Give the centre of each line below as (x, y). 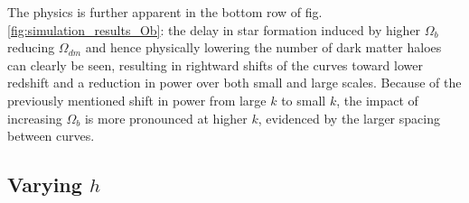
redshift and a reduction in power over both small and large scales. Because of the (234, 83)
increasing (35, 118)
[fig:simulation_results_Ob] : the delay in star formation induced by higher (214, 29)
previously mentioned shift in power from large (137, 100)
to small (304, 100)
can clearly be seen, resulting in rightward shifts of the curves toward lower (215, 65)
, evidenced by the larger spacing (349, 118)
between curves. (51, 136)
